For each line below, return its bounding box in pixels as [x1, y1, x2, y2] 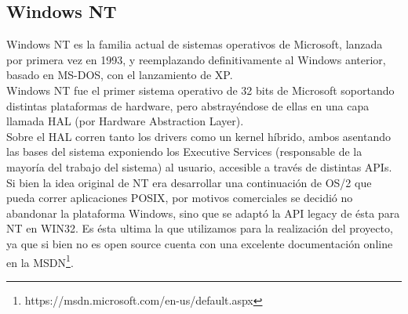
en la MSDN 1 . [6, 251, 74, 270]
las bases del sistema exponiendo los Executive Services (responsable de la [6, 143, 362, 160]
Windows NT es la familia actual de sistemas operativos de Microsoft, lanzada [6, 36, 383, 52]
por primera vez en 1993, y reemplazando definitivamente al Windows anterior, [6, 51, 386, 67]
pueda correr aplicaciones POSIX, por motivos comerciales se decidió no [6, 189, 353, 206]
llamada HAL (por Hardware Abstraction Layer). [6, 113, 244, 129]
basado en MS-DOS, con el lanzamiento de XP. [6, 67, 233, 83]
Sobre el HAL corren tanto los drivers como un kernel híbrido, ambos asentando [6, 128, 391, 144]
